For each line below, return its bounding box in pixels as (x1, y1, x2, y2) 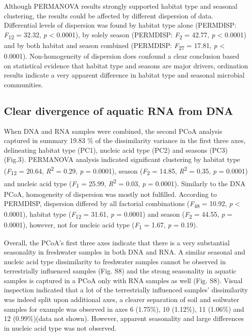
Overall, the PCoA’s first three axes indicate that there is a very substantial (4, 237, 230, 247)
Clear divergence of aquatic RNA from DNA (4, 103, 234, 118)
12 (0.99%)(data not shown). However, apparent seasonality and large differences (4, 313, 244, 323)
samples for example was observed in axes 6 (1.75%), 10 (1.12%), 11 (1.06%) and (4, 304, 244, 314)
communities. (4, 79, 43, 89)
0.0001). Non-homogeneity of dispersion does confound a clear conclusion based (4, 51, 239, 61)
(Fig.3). (4, 154, 26, 164)
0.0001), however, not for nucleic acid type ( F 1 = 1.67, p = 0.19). (4, 220, 198, 231)
